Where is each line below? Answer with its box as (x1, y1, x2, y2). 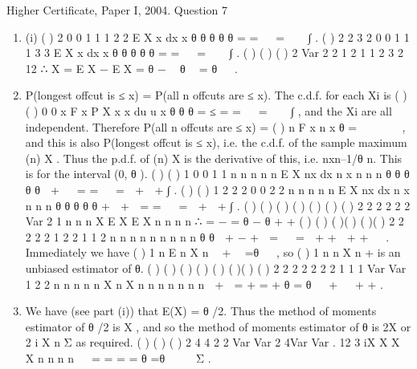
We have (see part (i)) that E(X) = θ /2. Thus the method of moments (25, 302, 377, 319)
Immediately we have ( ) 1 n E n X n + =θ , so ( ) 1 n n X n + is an (25, 244, 401, 261)
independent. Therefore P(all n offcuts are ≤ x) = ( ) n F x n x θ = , (25, 118, 406, 135)
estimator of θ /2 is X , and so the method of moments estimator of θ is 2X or (25, 318, 411, 335)
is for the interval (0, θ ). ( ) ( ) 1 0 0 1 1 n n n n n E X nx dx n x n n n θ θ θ (25, 165, 410, 182)
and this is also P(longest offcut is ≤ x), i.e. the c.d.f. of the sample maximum (25, 134, 407, 151)
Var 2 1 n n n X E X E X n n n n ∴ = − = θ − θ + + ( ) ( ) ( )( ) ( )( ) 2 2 (25, 213, 404, 229)
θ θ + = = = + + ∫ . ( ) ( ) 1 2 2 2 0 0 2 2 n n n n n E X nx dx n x (25, 180, 410, 197)
